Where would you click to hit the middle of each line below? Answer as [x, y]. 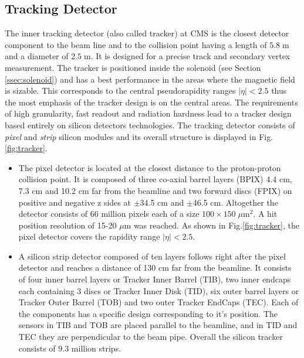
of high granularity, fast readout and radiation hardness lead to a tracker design [148, 113]
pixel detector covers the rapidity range [89, 236]
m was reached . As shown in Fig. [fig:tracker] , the [212, 225]
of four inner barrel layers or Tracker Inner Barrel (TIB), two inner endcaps [155, 279]
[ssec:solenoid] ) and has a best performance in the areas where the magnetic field [150, 79]
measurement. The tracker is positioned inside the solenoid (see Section [133, 67]
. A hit [265, 214]
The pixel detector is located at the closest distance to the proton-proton [150, 167]
